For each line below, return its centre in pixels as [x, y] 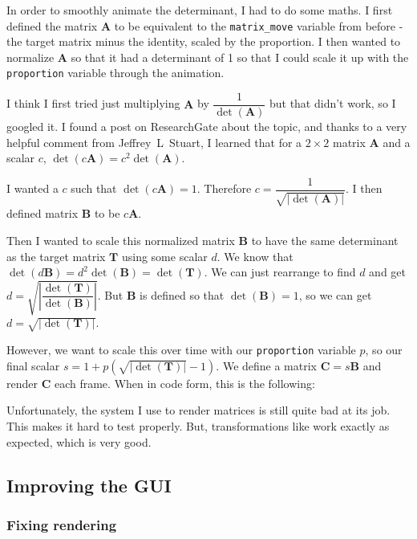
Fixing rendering [62, 524]
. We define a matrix [266, 365]
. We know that [255, 256]
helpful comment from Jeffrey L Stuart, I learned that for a [154, 142]
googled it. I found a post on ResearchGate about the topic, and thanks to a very [207, 127]
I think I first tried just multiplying [93, 103]
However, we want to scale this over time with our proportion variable [181, 350]
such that [94, 188]
